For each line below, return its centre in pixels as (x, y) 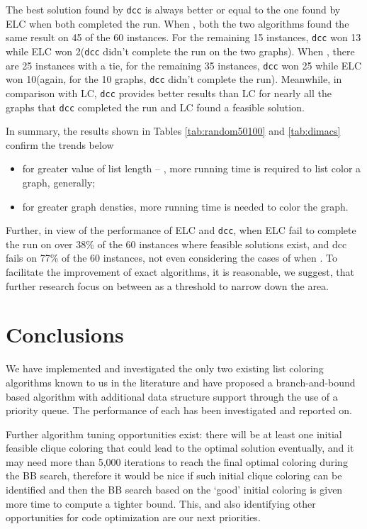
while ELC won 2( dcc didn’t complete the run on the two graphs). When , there (180, 51)
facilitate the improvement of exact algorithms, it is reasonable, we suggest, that (180, 272)
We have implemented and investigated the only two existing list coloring (165, 368)
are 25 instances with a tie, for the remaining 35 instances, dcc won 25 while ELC (184, 65)
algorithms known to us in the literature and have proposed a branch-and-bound (181, 382)
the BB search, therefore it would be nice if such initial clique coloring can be (174, 475)
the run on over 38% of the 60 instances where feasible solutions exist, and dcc (176, 244)
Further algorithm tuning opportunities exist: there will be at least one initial (174, 434)
